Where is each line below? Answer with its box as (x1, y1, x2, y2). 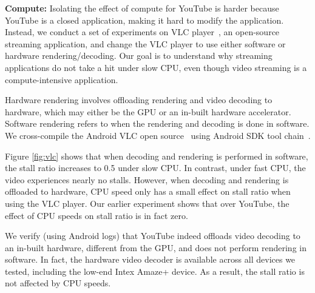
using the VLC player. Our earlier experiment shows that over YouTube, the (5, 197, 290, 209)
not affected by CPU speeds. (5, 277, 111, 289)
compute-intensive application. (5, 73, 118, 86)
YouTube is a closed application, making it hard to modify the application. (5, 13, 284, 26)
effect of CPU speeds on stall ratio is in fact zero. (5, 209, 188, 221)
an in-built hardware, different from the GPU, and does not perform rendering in (5, 241, 307, 254)
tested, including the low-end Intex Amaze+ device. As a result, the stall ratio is (5, 264, 305, 277)
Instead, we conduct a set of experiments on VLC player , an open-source (5, 25, 280, 38)
